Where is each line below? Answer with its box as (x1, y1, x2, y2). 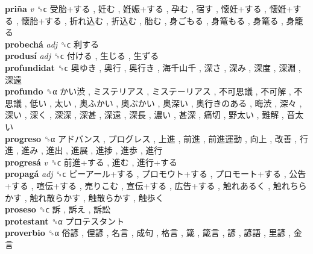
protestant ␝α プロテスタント (5, 214, 125, 227)
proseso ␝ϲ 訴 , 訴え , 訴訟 (5, 203, 110, 215)
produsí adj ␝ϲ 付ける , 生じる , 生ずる (5, 49, 159, 62)
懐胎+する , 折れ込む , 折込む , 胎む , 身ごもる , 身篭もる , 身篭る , (21, 14, 283, 26)
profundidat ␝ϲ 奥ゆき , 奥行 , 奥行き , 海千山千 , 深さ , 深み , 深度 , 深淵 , (5, 61, 301, 73)
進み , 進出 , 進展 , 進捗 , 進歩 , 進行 (21, 144, 163, 156)
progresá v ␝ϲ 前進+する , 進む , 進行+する (5, 155, 177, 168)
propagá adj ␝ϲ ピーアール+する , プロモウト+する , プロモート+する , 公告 (5, 167, 306, 180)
